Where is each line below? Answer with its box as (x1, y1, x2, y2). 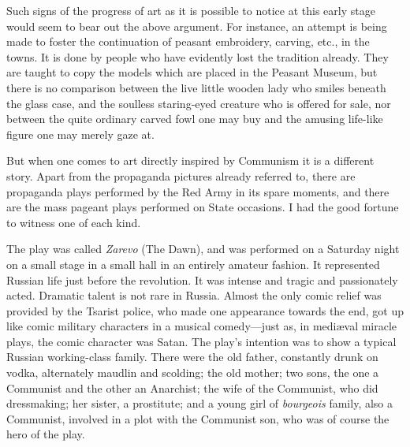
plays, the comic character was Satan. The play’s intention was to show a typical (6, 333, 397, 349)
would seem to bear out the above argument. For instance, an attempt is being (6, 17, 387, 34)
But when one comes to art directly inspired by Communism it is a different (6, 152, 375, 169)
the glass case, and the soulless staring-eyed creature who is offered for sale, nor (6, 95, 391, 111)
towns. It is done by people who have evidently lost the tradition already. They (6, 48, 389, 65)
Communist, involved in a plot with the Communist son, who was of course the (6, 410, 389, 427)
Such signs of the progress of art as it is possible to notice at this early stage (6, 2, 375, 18)
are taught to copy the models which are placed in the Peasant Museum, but (6, 64, 378, 80)
